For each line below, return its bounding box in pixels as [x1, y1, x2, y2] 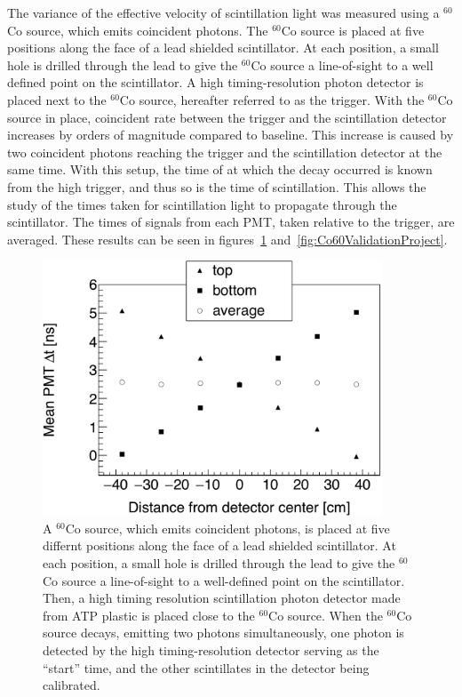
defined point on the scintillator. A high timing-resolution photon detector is [7, 73, 424, 92]
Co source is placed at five [281, 20, 425, 39]
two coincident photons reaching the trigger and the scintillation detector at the [7, 142, 442, 161]
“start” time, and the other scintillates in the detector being [43, 658, 370, 677]
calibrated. [43, 676, 100, 694]
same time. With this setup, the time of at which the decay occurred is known [7, 160, 433, 179]
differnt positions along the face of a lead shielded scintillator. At [43, 536, 396, 555]
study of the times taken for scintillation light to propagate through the [7, 195, 397, 213]
